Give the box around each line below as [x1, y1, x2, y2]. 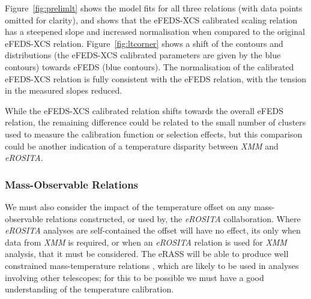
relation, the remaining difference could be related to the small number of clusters [5, 116, 306, 128]
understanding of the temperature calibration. [5, 283, 174, 295]
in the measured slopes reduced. [5, 84, 122, 97]
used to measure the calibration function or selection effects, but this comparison [5, 127, 303, 140]
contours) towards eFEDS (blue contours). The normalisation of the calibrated [5, 60, 294, 73]
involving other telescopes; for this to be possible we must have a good [5, 271, 264, 283]
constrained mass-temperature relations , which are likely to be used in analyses [5, 259, 299, 271]
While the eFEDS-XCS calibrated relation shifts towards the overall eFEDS [5, 104, 283, 116]
